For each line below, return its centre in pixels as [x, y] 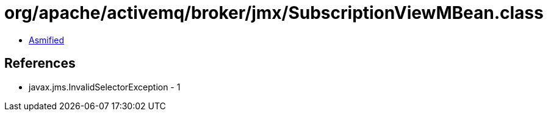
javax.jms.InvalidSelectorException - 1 [105, 87]
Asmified [47, 40]
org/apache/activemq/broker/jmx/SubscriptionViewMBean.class [274, 13]
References [40, 63]
